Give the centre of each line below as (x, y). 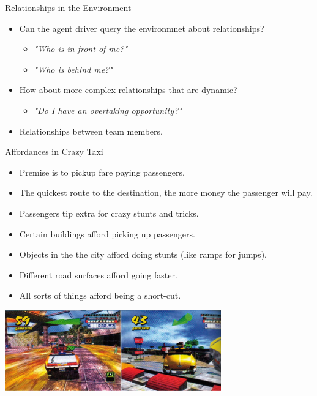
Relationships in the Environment (68, 7)
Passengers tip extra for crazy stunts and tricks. (109, 213)
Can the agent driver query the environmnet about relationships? (142, 28)
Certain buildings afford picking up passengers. (107, 233)
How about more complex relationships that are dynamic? (128, 90)
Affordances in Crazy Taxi (54, 151)
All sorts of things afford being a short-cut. (100, 295)
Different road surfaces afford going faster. (98, 275)
